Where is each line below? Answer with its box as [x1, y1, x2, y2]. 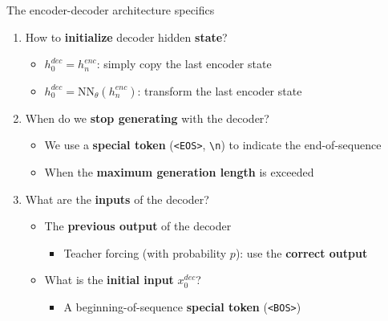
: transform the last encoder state [137, 82, 302, 99]
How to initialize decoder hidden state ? [25, 28, 228, 45]
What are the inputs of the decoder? [25, 190, 209, 207]
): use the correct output [235, 244, 368, 261]
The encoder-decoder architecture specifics [6, 2, 215, 18]
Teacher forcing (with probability [63, 244, 227, 261]
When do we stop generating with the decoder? [25, 109, 269, 126]
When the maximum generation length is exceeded [44, 164, 314, 181]
